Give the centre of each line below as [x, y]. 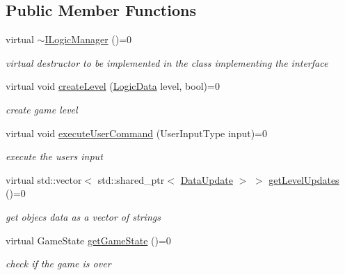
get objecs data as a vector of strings [83, 216]
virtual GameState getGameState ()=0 [88, 240]
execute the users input [54, 156]
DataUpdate [207, 179]
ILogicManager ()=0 [88, 39]
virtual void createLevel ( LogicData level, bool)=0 [113, 86]
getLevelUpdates [304, 179]
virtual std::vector [44, 179]
